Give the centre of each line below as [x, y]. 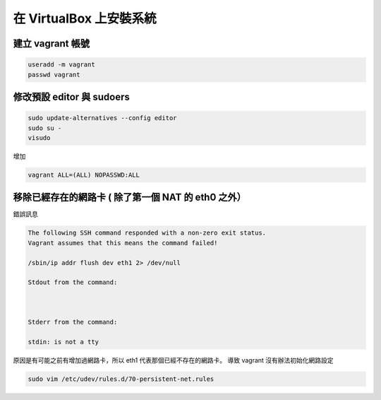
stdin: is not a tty [63, 342]
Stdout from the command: [73, 282]
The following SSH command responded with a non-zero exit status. [147, 233]
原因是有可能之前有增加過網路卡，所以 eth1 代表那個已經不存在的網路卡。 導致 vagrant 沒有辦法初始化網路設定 [174, 360]
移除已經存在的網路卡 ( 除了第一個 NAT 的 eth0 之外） [130, 198]
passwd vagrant [54, 75]
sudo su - [45, 128]
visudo [39, 137]
